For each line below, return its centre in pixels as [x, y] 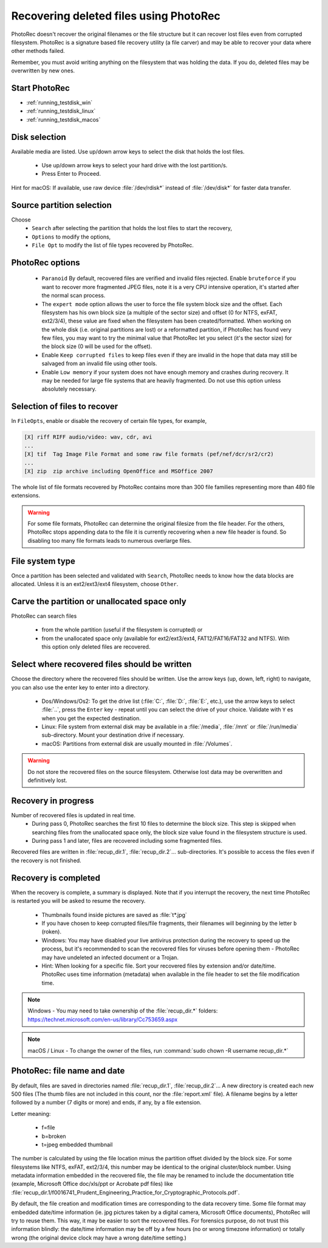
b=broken [54, 1136]
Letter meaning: [31, 1114]
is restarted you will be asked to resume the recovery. [78, 901]
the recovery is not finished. [46, 860]
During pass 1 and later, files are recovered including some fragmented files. [127, 841]
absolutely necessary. [69, 389]
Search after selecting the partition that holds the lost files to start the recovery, [132, 228]
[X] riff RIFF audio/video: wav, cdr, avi [88, 437]
